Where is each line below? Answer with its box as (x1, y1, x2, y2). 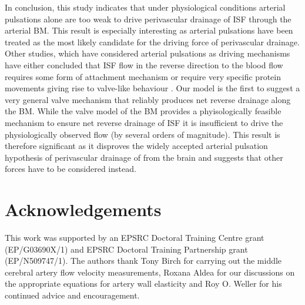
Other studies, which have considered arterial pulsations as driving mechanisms (5, 47, 290, 59)
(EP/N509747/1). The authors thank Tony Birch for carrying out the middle (5, 254, 282, 267)
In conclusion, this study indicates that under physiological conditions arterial (5, 1, 286, 13)
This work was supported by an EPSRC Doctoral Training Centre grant (5, 231, 264, 244)
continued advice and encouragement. (5, 289, 140, 301)
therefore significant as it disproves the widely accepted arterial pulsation (5, 140, 268, 152)
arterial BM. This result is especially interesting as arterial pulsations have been (5, 24, 293, 37)
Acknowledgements (5, 197, 162, 221)
